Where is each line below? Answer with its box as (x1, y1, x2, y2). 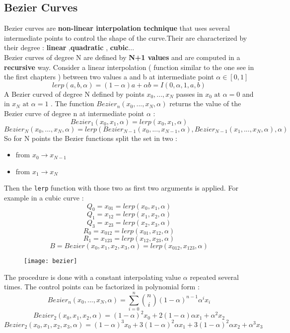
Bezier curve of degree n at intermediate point (4, 108, 145, 118)
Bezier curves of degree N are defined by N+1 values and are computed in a (4, 52, 240, 62)
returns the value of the (169, 98, 241, 109)
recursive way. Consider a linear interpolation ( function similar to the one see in (4, 62, 254, 72)
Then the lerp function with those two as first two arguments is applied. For (4, 183, 238, 193)
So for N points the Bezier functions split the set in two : (4, 133, 178, 143)
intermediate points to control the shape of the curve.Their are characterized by (4, 32, 247, 43)
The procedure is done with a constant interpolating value (4, 271, 181, 282)
